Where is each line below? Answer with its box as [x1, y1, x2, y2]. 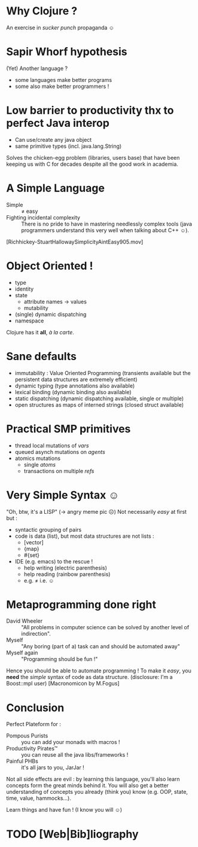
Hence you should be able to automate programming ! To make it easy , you [6, 667, 191, 674]
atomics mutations [14, 455, 61, 462]
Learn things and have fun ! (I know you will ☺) [6, 806, 123, 814]
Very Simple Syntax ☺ [6, 488, 120, 502]
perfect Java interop [6, 117, 109, 130]
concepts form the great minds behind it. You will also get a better [6, 782, 169, 789]
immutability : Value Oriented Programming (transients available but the [14, 369, 191, 376]
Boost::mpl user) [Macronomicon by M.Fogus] [6, 680, 120, 687]
